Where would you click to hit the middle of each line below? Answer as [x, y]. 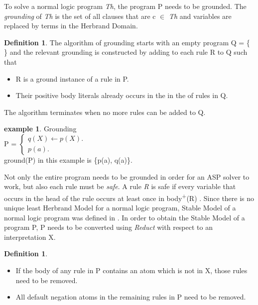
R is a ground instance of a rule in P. [72, 78]
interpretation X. [30, 237]
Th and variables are [200, 16]
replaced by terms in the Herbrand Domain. [71, 26]
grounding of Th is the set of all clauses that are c [80, 16]
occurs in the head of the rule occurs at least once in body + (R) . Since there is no [129, 197]
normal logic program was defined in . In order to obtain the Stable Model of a [125, 217]
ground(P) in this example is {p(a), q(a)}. [68, 159]
